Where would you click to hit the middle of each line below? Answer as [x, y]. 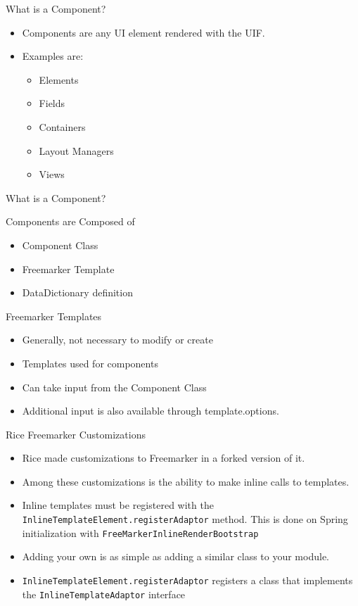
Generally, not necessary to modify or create [117, 340]
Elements [59, 79]
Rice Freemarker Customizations [76, 434]
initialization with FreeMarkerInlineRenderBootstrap [140, 532]
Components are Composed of [70, 221]
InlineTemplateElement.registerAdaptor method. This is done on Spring [185, 519]
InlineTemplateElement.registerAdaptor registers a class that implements [187, 580]
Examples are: [53, 56]
